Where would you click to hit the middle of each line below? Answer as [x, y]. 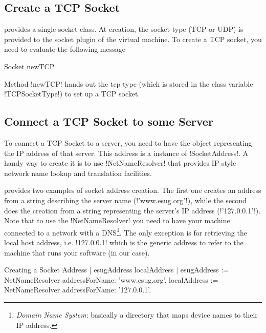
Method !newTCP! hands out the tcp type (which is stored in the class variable [129, 83]
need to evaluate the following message [65, 49]
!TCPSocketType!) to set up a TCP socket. [72, 94]
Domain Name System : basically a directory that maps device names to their [137, 314]
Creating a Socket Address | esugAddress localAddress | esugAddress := [117, 270]
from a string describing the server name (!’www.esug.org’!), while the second [125, 200]
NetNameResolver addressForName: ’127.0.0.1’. [77, 290]
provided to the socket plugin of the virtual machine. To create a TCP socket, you [133, 39]
